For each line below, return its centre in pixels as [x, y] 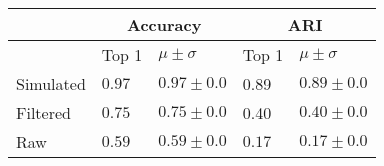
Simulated [51, 83]
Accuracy [164, 24]
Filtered [43, 112]
